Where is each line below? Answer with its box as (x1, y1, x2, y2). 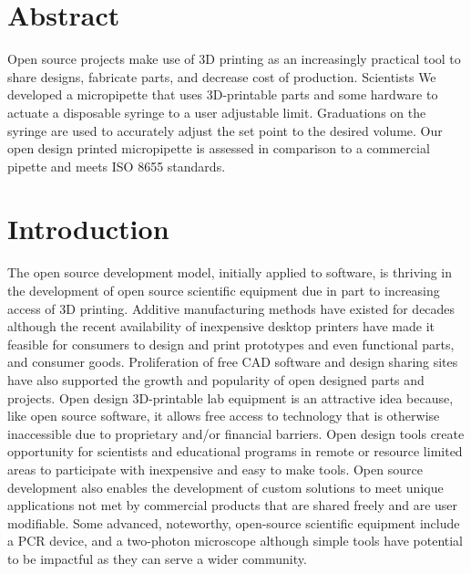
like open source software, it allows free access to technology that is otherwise (7, 406, 440, 425)
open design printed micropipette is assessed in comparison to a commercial (7, 139, 430, 158)
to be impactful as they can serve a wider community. (7, 548, 307, 568)
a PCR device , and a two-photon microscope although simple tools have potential (7, 531, 464, 550)
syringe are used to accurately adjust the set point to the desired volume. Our (7, 120, 443, 140)
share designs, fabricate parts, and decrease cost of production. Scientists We (7, 67, 436, 86)
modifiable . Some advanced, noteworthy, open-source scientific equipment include (7, 513, 460, 532)
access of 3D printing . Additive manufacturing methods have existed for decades (7, 298, 456, 318)
